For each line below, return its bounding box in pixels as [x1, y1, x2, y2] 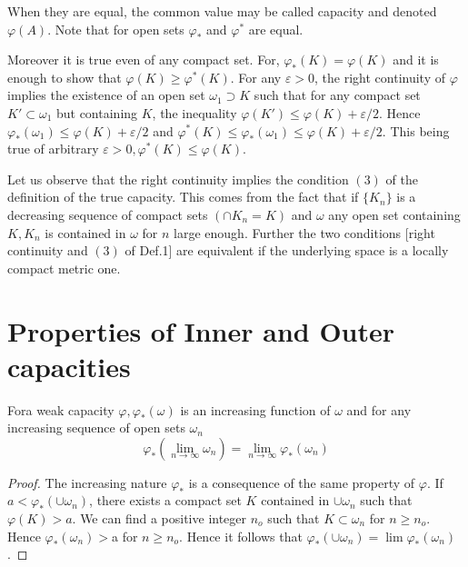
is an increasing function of [180, 400, 331, 419]
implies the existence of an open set [7, 85, 205, 104]
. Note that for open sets [47, 19, 184, 38]
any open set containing [328, 204, 461, 224]
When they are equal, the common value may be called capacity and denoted [7, 2, 437, 20]
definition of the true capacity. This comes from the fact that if [7, 187, 359, 206]
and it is [393, 50, 439, 69]
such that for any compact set [254, 85, 421, 104]
